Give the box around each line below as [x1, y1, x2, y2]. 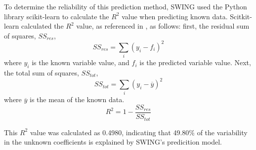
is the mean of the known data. [30, 94, 125, 105]
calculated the [21, 21, 64, 31]
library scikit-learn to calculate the [4, 11, 109, 21]
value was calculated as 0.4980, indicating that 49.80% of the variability [30, 127, 248, 137]
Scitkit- [230, 11, 252, 21]
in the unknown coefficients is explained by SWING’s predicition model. [4, 137, 222, 147]
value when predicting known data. [122, 11, 228, 21]
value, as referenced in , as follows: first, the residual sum [76, 21, 250, 31]
